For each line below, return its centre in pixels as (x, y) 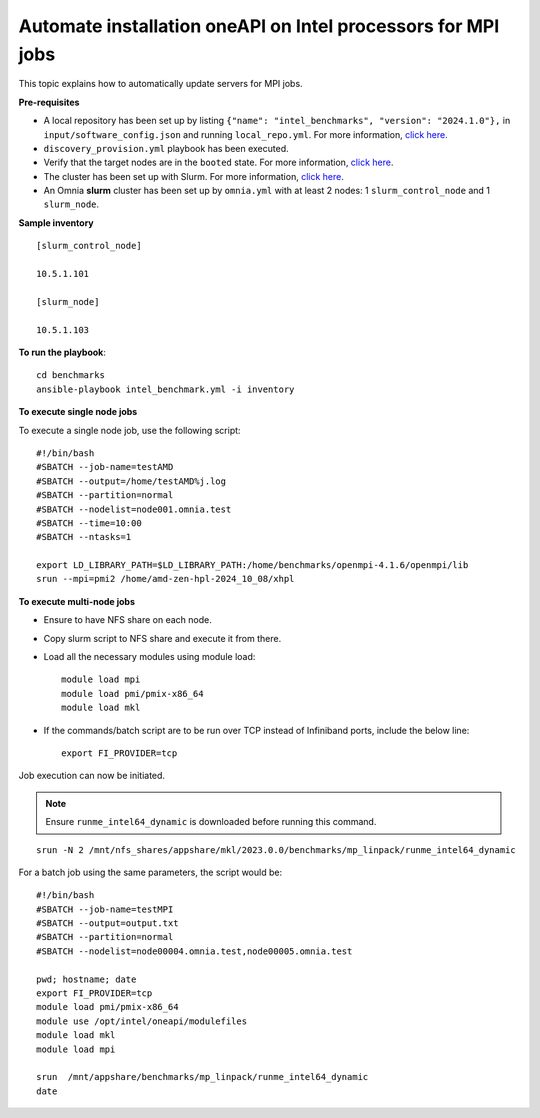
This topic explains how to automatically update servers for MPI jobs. (161, 84)
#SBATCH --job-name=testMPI (105, 909)
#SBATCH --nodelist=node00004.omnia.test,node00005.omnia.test (194, 951)
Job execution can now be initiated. (91, 776)
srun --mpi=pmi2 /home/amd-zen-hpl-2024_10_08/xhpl (165, 579)
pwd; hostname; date (86, 979)
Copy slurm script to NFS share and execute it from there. (162, 638)
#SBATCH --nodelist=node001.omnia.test (134, 509)
